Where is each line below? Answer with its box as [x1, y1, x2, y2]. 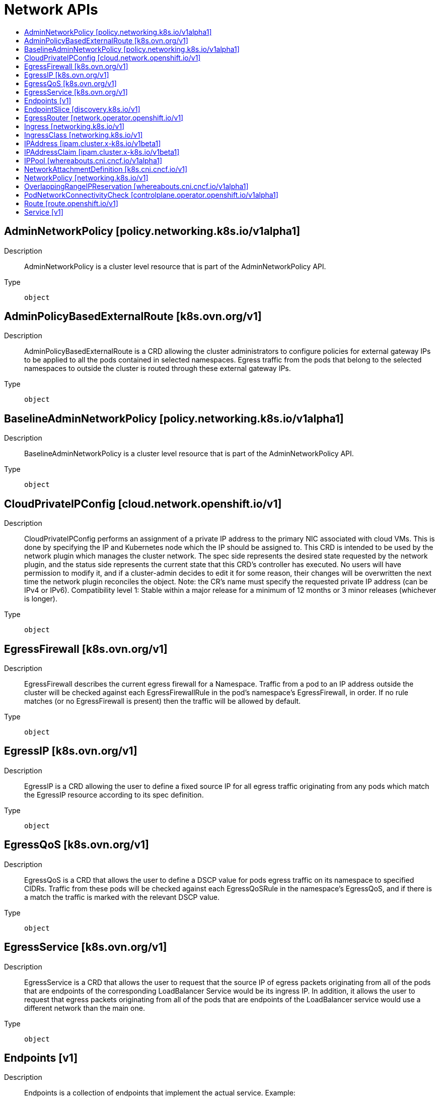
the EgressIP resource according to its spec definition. [24, 790, 204, 799]
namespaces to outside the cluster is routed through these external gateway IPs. [24, 364, 291, 373]
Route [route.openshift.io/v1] [24, 199, 118, 208]
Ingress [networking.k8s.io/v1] [24, 121, 125, 131]
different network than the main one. [24, 1003, 145, 1012]
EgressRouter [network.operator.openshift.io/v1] [24, 113, 184, 122]
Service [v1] [24, 207, 63, 216]
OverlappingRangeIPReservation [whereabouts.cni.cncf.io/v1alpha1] [24, 181, 249, 191]
